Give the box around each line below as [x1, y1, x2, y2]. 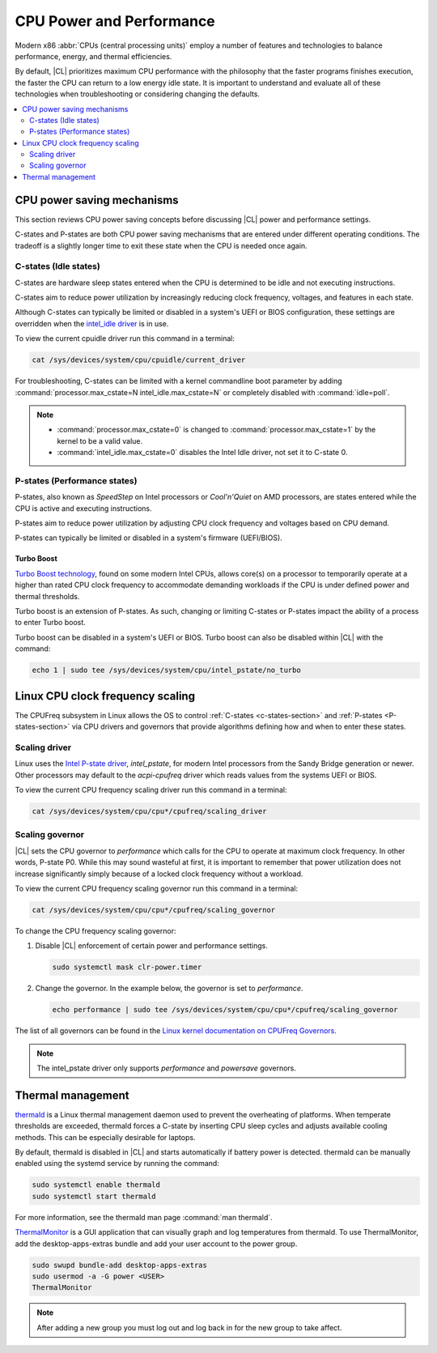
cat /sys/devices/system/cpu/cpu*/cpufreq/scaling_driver [32, 806, 267, 815]
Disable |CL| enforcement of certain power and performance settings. [35, 941, 269, 951]
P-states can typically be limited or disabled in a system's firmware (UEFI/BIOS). [15, 533, 282, 542]
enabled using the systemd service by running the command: [15, 1159, 220, 1168]
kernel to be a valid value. [57, 436, 143, 445]
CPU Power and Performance [15, 12, 216, 30]
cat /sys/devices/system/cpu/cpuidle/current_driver [32, 355, 246, 364]
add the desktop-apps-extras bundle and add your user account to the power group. [15, 1239, 298, 1249]
